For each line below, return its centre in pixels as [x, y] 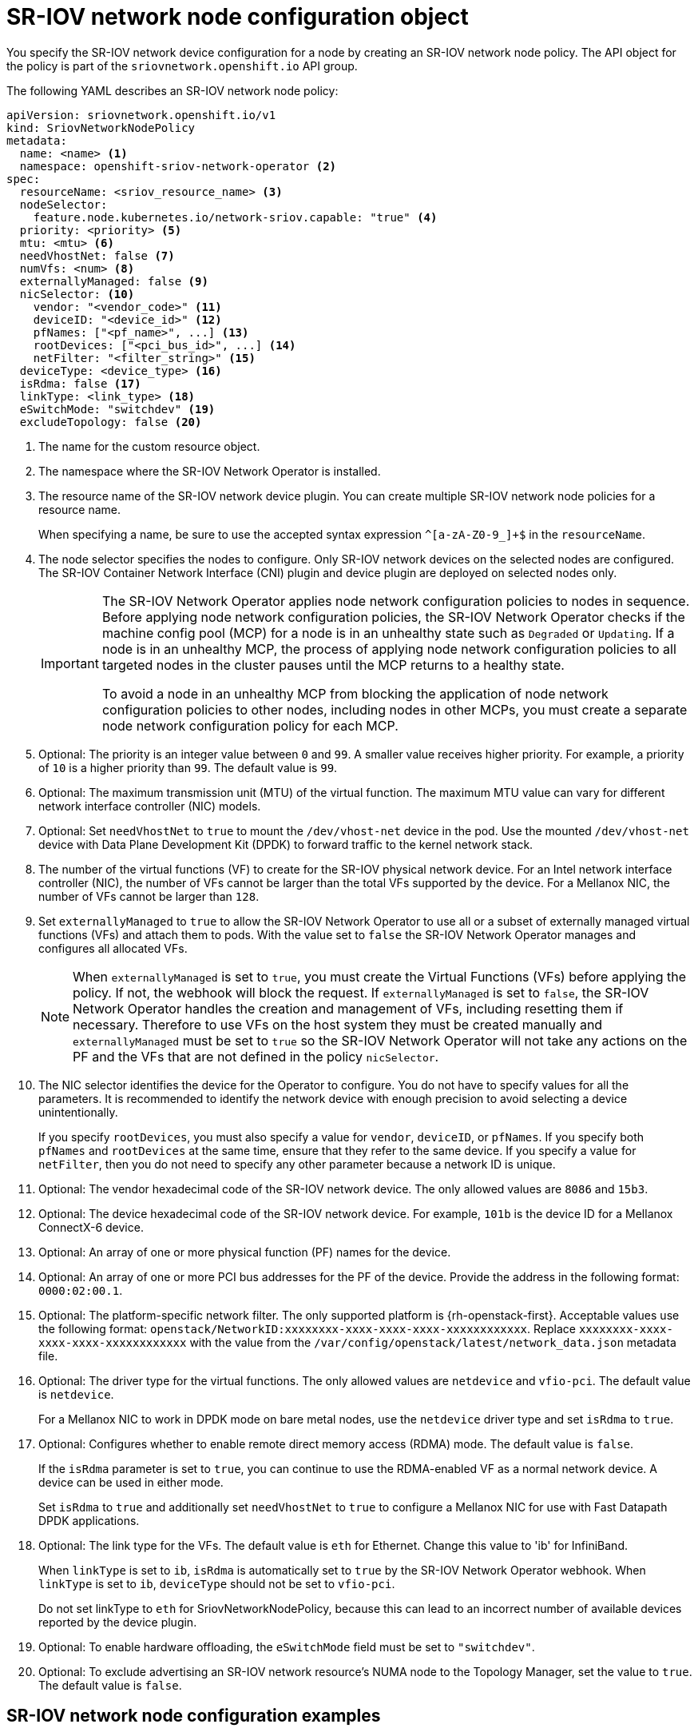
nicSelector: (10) [77, 294]
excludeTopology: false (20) [111, 422]
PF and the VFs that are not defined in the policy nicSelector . [256, 1056]
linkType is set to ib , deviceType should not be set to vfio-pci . [217, 1583]
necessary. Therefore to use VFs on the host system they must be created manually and [338, 1024]
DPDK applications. [89, 1520]
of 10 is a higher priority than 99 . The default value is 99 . [188, 767]
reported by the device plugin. [118, 1622]
